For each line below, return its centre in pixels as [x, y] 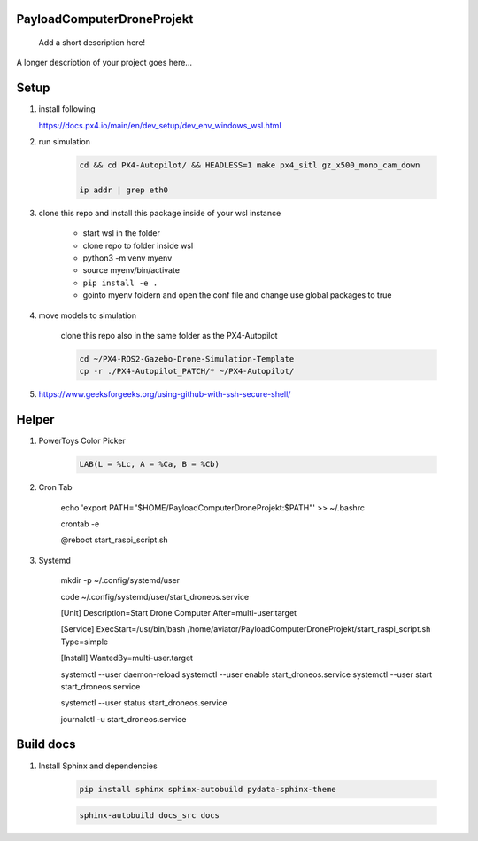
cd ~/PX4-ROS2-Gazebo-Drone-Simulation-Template [187, 358]
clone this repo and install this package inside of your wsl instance [160, 213]
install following [67, 109]
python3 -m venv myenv [127, 258]
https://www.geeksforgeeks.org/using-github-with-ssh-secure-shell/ [165, 394]
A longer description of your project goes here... [104, 63]
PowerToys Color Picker [82, 441]
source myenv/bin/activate [131, 270]
